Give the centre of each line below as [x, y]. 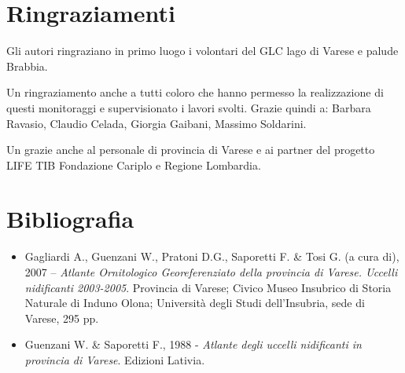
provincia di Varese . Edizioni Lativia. [115, 359]
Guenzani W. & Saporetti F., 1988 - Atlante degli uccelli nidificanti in [193, 344]
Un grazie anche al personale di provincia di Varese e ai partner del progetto [191, 150]
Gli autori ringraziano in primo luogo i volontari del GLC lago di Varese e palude [202, 51]
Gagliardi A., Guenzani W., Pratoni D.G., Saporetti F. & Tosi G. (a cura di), [212, 256]
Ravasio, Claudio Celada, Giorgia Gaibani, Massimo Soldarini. [156, 123]
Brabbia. [27, 66]
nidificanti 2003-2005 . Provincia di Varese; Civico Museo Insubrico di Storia [208, 287]
